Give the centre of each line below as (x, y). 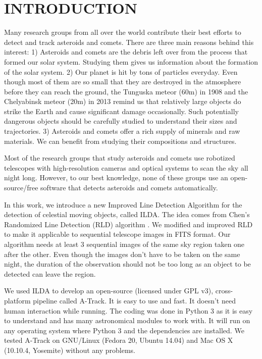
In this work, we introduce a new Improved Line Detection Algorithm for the (123, 204)
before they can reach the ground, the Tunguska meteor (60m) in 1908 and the (126, 91)
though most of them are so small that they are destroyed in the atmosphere (123, 82)
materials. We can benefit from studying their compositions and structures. (120, 141)
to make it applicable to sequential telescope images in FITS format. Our (117, 234)
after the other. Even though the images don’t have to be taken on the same (122, 254)
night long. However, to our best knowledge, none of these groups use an (116, 177)
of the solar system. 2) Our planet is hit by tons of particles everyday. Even (121, 71)
